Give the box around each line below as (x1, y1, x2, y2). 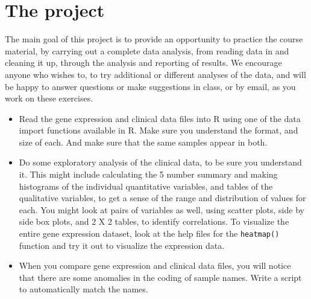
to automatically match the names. (19, 283, 148, 295)
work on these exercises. (5, 92, 93, 104)
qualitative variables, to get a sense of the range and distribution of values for (19, 191, 306, 204)
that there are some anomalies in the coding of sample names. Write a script (19, 271, 302, 283)
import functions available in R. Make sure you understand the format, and (19, 124, 298, 137)
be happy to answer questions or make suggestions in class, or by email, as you (5, 80, 296, 92)
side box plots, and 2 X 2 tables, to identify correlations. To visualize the (19, 215, 289, 228)
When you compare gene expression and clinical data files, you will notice (19, 259, 291, 272)
